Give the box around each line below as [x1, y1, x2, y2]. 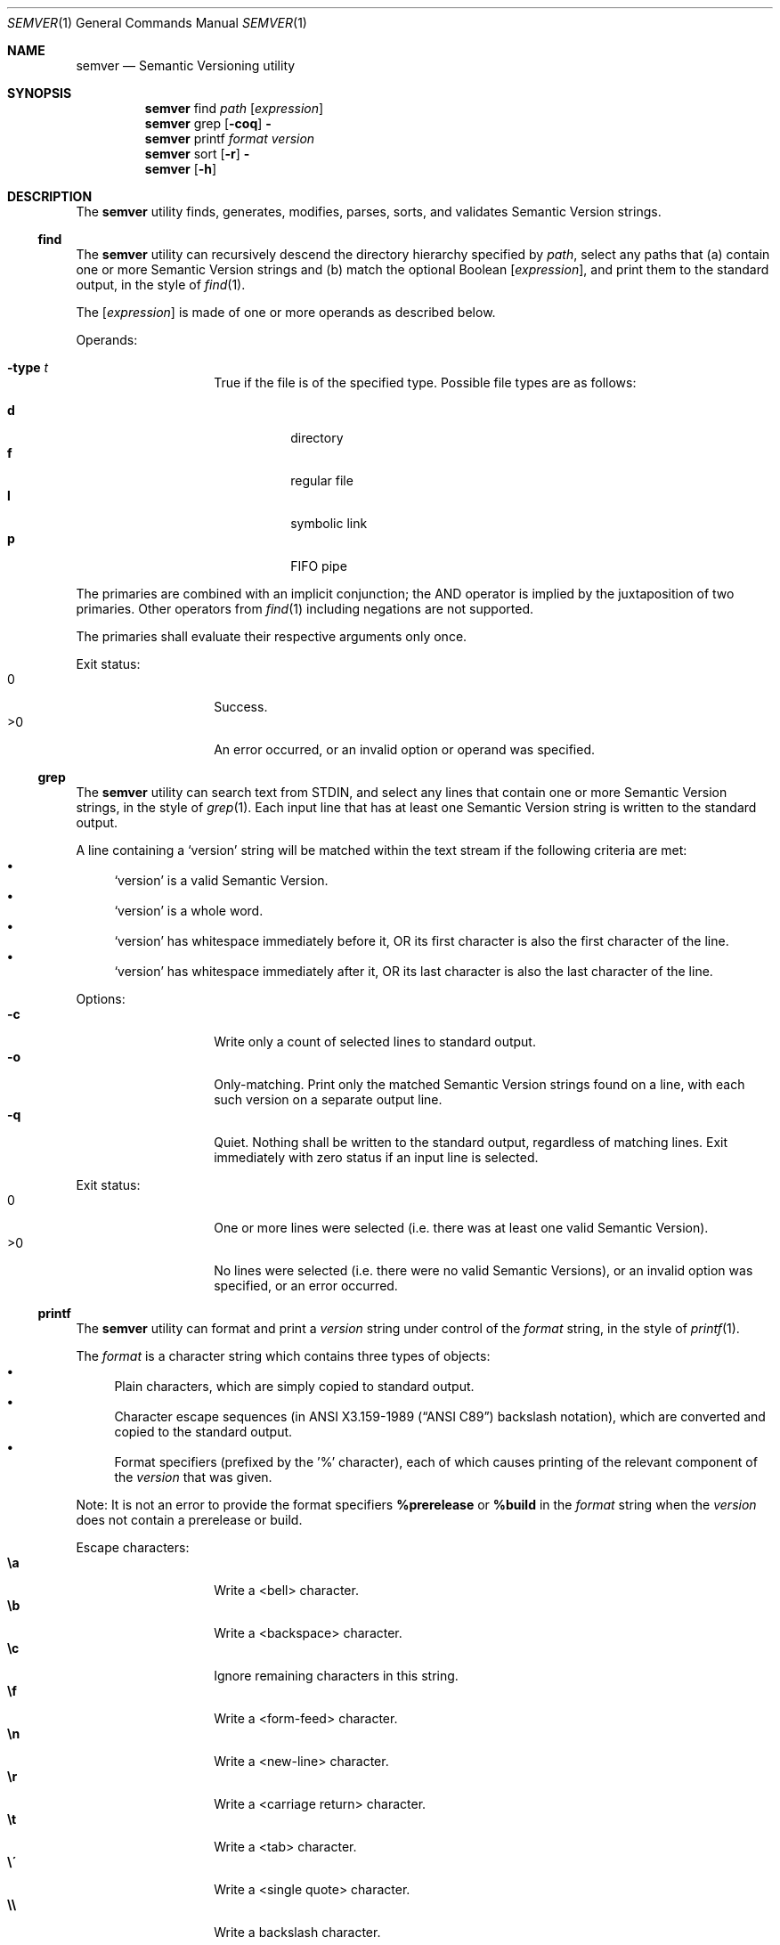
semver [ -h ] [144, 161, 217, 176]
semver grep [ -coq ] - [144, 116, 272, 131]
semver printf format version [144, 131, 315, 146]
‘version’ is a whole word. [114, 903, 264, 918]
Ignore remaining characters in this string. [214, 1668, 459, 1683]
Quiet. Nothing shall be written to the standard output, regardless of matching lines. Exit [214, 1135, 728, 1150]
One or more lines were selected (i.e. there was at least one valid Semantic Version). [214, 1220, 709, 1235]
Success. [214, 699, 268, 714]
